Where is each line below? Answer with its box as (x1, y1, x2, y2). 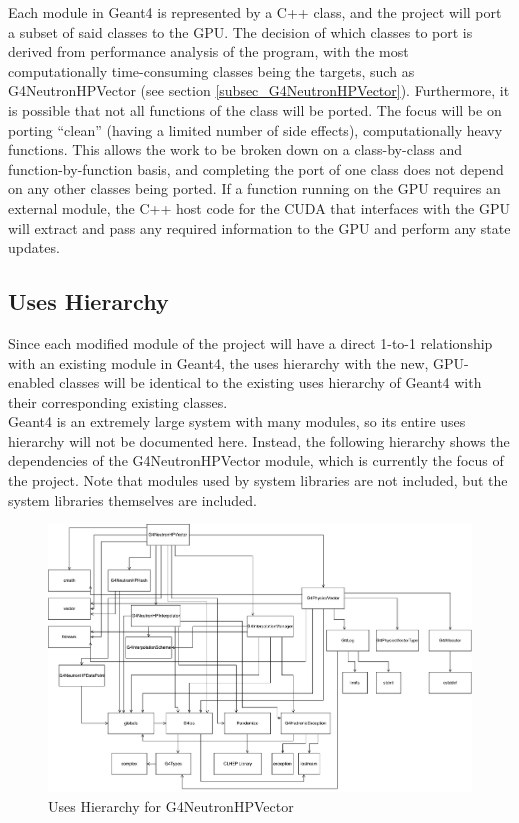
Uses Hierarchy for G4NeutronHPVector (48, 796, 294, 817)
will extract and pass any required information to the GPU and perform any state (8, 217, 511, 238)
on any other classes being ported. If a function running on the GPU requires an (8, 178, 501, 199)
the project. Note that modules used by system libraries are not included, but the (8, 470, 508, 491)
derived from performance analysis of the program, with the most (8, 41, 409, 62)
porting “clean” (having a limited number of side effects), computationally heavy (8, 119, 503, 140)
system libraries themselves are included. (8, 489, 257, 510)
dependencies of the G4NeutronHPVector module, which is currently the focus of (8, 450, 504, 471)
